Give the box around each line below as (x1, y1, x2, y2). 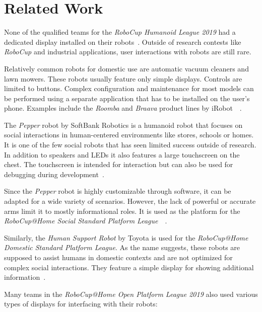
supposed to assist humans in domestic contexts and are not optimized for (4, 252, 233, 262)
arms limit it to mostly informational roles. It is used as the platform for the (4, 205, 240, 216)
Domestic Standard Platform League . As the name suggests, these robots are (4, 242, 240, 253)
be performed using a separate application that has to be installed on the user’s (4, 93, 250, 103)
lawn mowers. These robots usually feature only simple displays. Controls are (4, 73, 242, 84)
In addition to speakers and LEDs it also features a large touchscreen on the (4, 149, 240, 160)
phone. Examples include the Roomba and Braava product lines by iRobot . (4, 103, 242, 113)
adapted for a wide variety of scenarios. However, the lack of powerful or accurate (4, 196, 256, 206)
